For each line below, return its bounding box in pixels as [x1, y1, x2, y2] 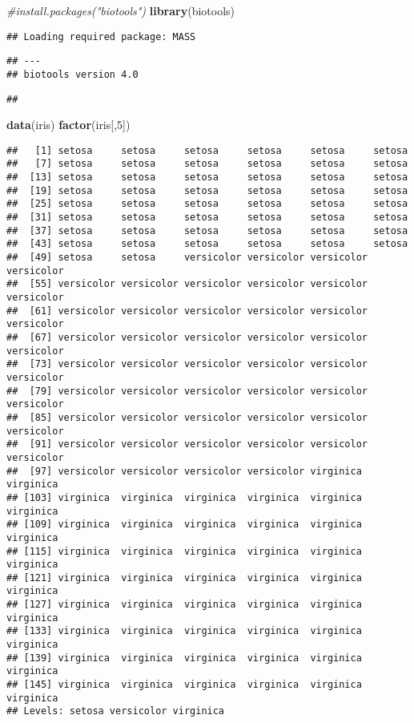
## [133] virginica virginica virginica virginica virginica [6, 625, 362, 637]
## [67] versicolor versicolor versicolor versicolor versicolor [6, 332, 368, 343]
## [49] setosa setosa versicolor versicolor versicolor [6, 252, 368, 264]
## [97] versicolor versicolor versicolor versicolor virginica [6, 465, 362, 477]
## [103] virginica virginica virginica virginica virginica [6, 491, 362, 503]
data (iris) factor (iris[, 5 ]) [6, 116, 131, 133]
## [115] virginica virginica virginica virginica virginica [6, 545, 362, 557]
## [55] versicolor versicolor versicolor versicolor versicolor [6, 278, 368, 290]
